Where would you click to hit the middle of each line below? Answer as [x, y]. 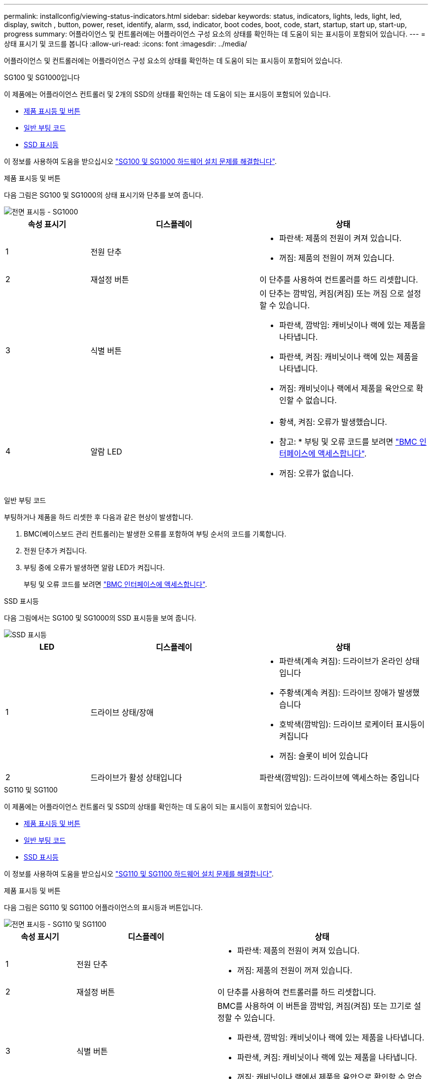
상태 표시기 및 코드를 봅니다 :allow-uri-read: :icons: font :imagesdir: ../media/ [126, 44]
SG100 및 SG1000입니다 [42, 77]
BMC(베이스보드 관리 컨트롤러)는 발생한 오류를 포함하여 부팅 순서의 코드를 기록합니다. [155, 534]
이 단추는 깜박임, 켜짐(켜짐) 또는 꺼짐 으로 [332, 293]
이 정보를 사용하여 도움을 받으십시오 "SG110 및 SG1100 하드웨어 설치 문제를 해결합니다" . [139, 874]
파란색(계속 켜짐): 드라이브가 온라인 [341, 661]
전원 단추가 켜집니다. [55, 551]
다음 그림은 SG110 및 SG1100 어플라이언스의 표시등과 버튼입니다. [104, 907]
